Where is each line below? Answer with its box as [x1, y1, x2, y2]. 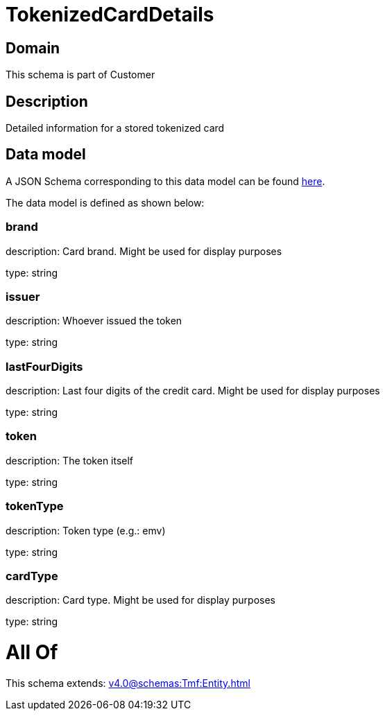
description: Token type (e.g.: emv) [6, 524, 166, 536]
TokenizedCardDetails [6, 3, 214, 26]
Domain [6, 39, 60, 57]
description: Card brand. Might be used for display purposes [6, 245, 282, 257]
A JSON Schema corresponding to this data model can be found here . [6, 175, 325, 187]
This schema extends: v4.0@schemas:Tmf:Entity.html [6, 676, 250, 689]
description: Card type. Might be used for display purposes [6, 594, 275, 606]
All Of [6, 640, 58, 665]
